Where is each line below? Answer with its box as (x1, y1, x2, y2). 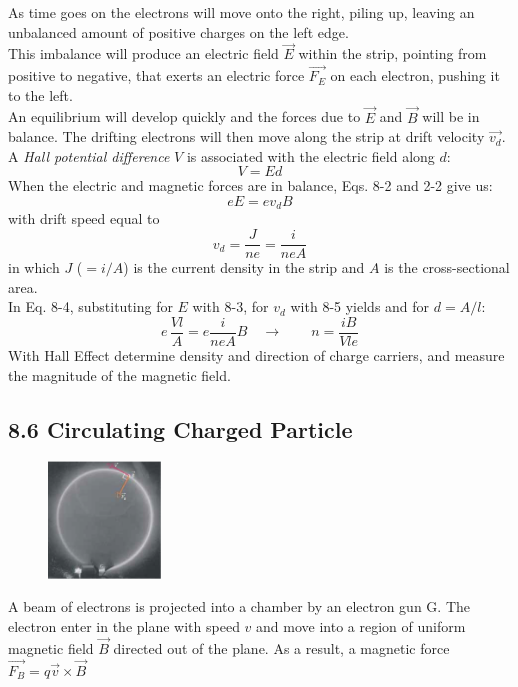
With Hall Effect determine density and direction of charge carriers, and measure (8, 344, 505, 365)
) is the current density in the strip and (123, 257, 365, 278)
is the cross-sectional (384, 257, 510, 278)
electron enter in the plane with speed (8, 616, 240, 637)
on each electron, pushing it (330, 65, 500, 86)
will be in (422, 106, 480, 127)
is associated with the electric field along (186, 145, 435, 166)
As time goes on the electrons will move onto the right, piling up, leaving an (8, 2, 475, 22)
